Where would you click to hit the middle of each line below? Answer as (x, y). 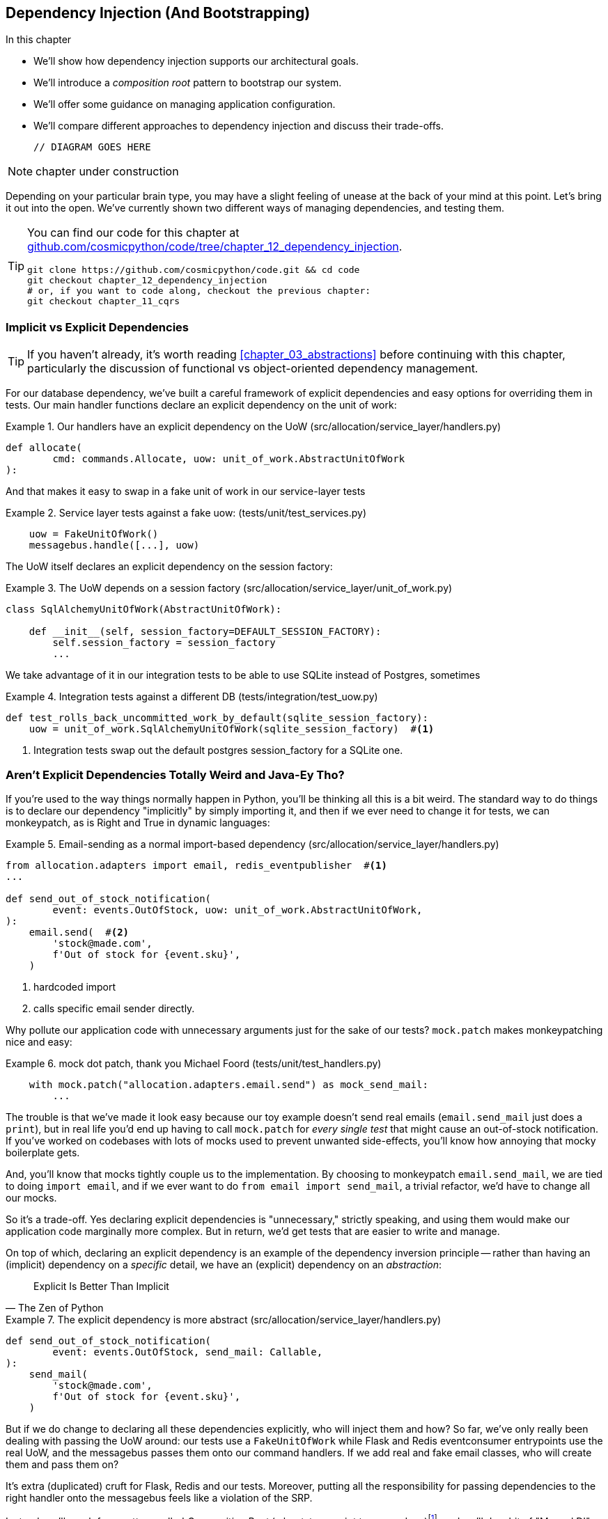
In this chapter (39, 40)
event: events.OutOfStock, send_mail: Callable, (188, 1352)
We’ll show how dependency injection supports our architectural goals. (196, 61)
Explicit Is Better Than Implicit (101, 1286)
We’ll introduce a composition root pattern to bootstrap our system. (188, 83)
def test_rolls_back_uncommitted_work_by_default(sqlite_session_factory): (217, 718)
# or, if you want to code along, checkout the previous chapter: (199, 291)
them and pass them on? (62, 1464)
